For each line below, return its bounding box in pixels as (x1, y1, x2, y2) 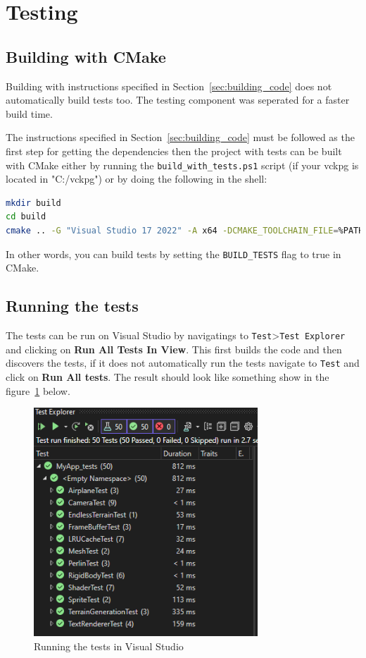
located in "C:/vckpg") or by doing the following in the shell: (6, 171, 267, 186)
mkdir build (6, 197, 61, 208)
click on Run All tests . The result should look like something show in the (6, 369, 329, 384)
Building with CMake (6, 45, 166, 67)
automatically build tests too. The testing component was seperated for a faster (6, 92, 350, 107)
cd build (6, 212, 46, 222)
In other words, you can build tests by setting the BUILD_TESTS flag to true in (6, 246, 341, 261)
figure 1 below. (6, 383, 70, 398)
